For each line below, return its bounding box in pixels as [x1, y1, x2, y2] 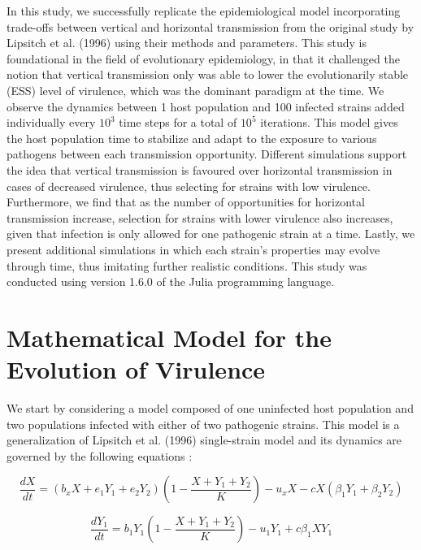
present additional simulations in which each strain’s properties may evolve [7, 240, 380, 258]
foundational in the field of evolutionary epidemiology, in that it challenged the [7, 50, 400, 67]
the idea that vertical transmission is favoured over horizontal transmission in [7, 161, 393, 178]
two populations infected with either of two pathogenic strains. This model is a [7, 415, 400, 432]
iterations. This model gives [260, 114, 398, 131]
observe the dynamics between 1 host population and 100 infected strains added [7, 97, 405, 115]
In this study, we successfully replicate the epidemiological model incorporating [7, 2, 401, 19]
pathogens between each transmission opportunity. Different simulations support [7, 145, 407, 162]
